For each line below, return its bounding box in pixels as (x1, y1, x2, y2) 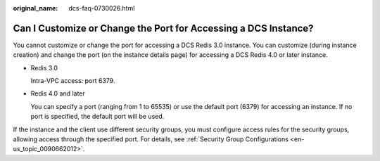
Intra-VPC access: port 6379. (30, 77, 115, 85)
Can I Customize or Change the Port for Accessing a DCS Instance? (13, 22, 314, 34)
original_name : (13, 4, 58, 12)
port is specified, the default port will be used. (30, 112, 165, 121)
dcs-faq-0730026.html (68, 4, 135, 12)
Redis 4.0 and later (30, 89, 86, 98)
